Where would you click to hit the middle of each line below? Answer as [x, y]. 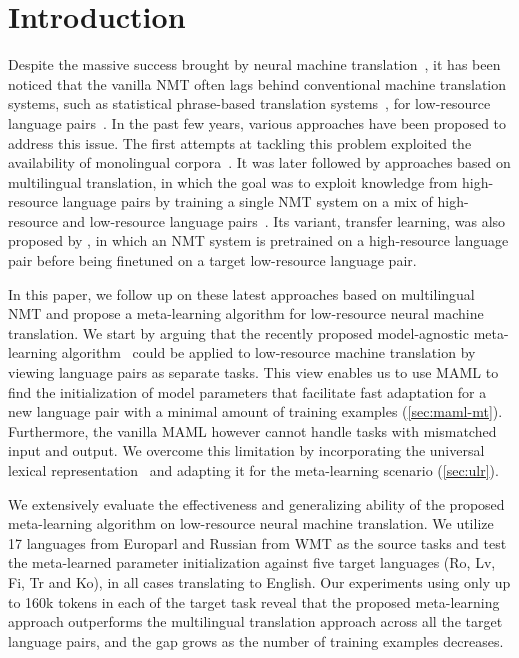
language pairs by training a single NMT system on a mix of [247, 201]
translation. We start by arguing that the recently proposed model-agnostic [238, 332]
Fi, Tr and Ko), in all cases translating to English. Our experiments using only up [259, 581]
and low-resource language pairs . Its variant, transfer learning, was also [284, 220]
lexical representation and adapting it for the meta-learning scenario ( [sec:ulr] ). [253, 470]
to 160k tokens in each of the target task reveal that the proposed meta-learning [254, 601]
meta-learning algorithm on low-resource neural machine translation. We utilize [251, 523]
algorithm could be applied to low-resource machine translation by [268, 352]
